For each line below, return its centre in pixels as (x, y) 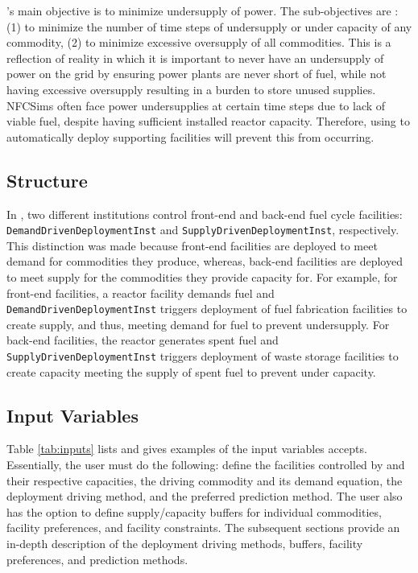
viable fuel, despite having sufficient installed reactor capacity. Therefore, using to (208, 121)
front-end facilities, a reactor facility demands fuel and (141, 293)
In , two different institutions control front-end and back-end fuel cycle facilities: (205, 214)
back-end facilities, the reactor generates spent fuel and (143, 340)
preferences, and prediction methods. (97, 559)
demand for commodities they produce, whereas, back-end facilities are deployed (205, 261)
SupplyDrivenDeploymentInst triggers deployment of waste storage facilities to (203, 356)
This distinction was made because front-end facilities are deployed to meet (192, 245)
